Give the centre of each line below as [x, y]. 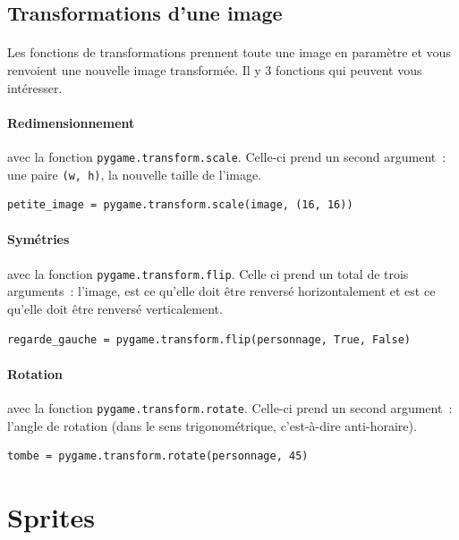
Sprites [51, 516]
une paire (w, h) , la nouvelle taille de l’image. [135, 174]
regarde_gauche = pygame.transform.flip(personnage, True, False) [209, 339]
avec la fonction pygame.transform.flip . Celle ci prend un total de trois [208, 273]
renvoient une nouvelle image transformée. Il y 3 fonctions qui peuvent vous [215, 69]
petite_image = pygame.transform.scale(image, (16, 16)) [180, 205]
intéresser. [35, 87]
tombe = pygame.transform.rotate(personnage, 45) [158, 456]
